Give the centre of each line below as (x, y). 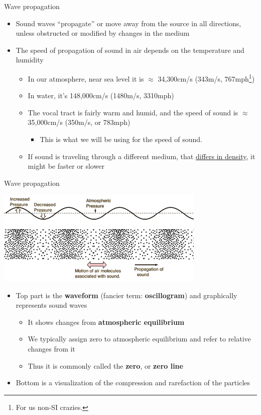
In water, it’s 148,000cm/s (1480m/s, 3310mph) (101, 95)
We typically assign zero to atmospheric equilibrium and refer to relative (139, 339)
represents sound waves (51, 305)
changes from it (51, 349)
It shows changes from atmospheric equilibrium (106, 322)
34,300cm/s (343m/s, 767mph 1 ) (206, 78)
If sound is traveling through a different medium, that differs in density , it (142, 156)
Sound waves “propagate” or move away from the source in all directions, (128, 23)
